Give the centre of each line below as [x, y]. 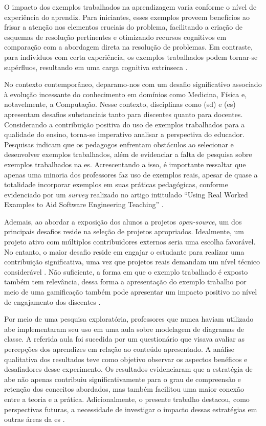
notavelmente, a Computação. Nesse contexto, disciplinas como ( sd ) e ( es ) [120, 104]
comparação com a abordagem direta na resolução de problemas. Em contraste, [128, 47]
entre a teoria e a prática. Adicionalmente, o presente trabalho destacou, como [127, 399]
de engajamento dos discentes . [52, 301]
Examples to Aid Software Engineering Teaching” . [84, 204]
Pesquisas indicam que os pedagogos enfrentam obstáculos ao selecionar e [119, 144]
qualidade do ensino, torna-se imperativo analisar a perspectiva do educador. [124, 134]
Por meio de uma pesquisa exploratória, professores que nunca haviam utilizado [129, 319]
